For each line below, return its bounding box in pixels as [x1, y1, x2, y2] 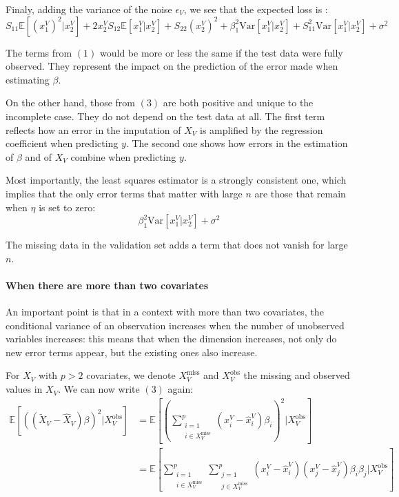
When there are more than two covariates [6, 277, 209, 292]
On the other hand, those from [6, 95, 136, 110]
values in [6, 382, 43, 396]
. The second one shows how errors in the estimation [125, 136, 348, 150]
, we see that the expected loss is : [183, 2, 328, 16]
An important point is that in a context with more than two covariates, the [6, 304, 324, 319]
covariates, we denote [86, 368, 176, 382]
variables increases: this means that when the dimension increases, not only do [6, 331, 337, 346]
